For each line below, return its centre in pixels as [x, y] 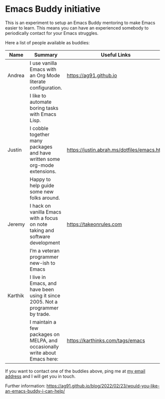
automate [41, 102]
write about [43, 353]
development [45, 243]
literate [38, 81]
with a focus [44, 218]
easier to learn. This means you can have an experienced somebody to [77, 28]
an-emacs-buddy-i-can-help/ [35, 391]
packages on [45, 334]
